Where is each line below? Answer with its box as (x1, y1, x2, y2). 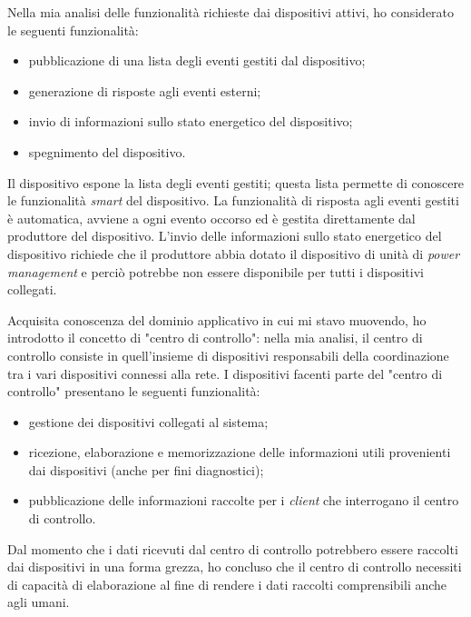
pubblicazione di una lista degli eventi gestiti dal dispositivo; (28, 51, 366, 70)
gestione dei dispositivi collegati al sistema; (28, 412, 269, 431)
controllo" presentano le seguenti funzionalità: (7, 382, 260, 401)
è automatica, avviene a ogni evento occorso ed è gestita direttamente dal (7, 208, 416, 227)
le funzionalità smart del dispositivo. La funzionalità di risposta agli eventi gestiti (7, 191, 459, 210)
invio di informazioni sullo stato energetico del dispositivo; (28, 112, 353, 131)
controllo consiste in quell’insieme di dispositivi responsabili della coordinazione (7, 345, 449, 364)
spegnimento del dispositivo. (28, 142, 186, 161)
